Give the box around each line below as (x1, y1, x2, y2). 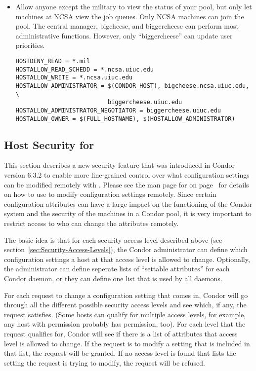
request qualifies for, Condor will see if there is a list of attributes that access (4, 328, 238, 338)
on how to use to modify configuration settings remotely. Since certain (4, 189, 216, 199)
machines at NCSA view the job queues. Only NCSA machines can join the (15, 11, 244, 21)
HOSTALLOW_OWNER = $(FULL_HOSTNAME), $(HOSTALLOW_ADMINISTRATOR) (15, 115, 235, 122)
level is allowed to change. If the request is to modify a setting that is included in (4, 338, 250, 348)
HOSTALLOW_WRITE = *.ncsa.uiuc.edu (15, 74, 133, 81)
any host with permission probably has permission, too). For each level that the (4, 319, 246, 329)
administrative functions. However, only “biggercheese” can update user (15, 30, 233, 40)
